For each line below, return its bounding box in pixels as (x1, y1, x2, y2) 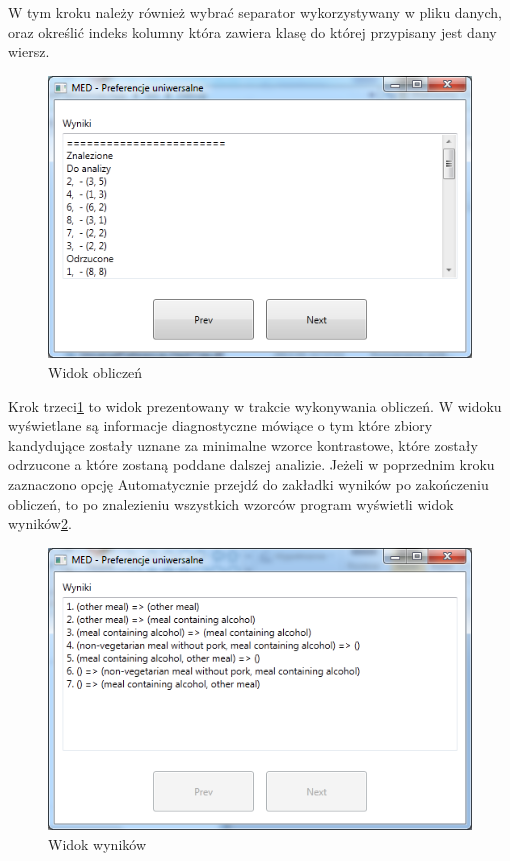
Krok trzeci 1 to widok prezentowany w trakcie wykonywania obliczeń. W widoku (8, 395, 502, 416)
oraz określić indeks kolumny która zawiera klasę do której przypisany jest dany (8, 21, 497, 42)
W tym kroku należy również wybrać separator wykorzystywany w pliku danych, (8, 2, 502, 22)
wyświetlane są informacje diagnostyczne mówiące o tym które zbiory (8, 415, 433, 436)
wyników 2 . (8, 513, 72, 534)
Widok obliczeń (48, 362, 143, 383)
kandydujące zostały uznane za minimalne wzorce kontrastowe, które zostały (8, 434, 478, 455)
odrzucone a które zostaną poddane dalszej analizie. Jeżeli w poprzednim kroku (8, 454, 495, 475)
